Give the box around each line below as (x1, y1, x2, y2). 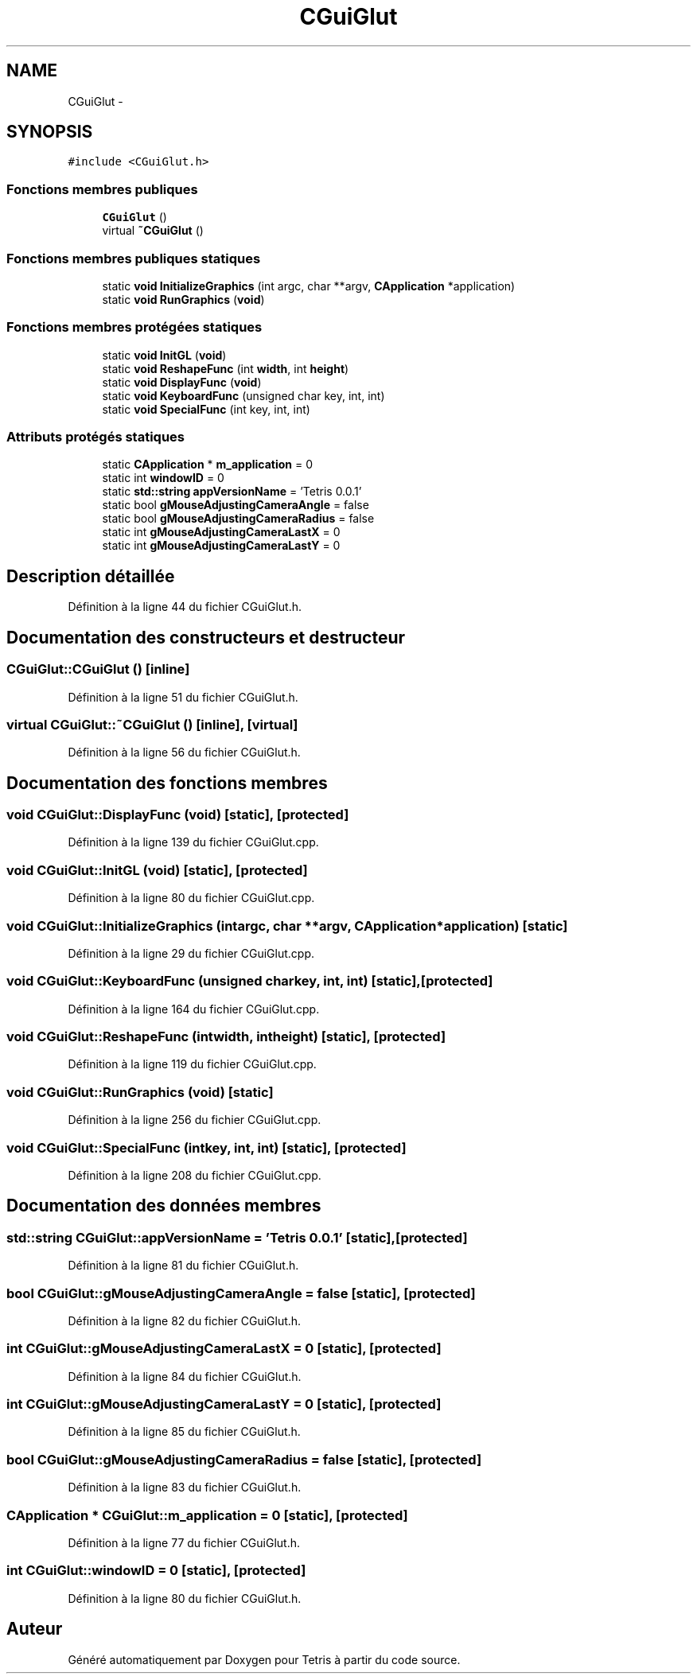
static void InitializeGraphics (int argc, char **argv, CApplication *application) (102, 278, 516, 293)
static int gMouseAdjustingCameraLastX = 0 (102, 525, 341, 539)
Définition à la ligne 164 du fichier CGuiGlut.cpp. (68, 1001, 320, 1016)
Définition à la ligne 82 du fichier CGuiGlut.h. (68, 1313, 302, 1328)
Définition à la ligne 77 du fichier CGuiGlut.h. (68, 1535, 301, 1550)
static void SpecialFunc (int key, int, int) (102, 402, 310, 416)
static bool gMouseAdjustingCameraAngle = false (102, 498, 369, 512)
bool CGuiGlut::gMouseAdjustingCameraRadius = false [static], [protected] (6, 1451, 482, 1468)
